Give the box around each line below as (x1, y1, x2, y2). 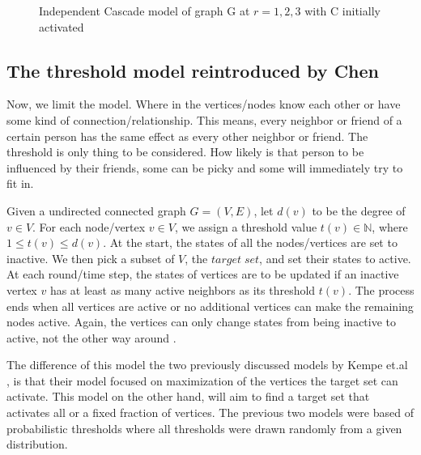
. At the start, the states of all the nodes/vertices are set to (103, 234, 398, 251)
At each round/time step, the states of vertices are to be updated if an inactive (6, 266, 399, 283)
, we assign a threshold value (174, 218, 317, 235)
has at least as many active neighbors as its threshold (49, 281, 316, 298)
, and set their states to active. (259, 249, 411, 266)
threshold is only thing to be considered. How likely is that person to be (6, 143, 364, 160)
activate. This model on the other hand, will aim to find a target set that (6, 388, 370, 405)
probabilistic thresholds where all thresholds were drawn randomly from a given (6, 419, 402, 436)
